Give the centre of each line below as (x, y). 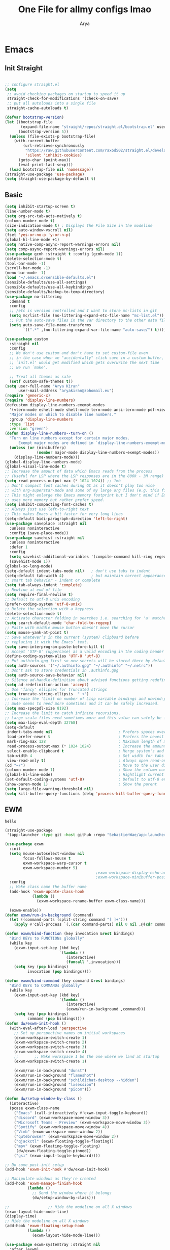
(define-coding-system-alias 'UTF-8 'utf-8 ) (53, 656)
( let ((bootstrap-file (29, 122)
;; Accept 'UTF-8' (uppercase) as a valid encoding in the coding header (84, 652)
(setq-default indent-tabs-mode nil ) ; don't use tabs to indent (78, 571)
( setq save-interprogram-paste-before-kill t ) (55, 647)
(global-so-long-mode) (29, 566)
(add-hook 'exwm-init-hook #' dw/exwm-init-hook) (57, 1169)
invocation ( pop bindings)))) (59, 972)
